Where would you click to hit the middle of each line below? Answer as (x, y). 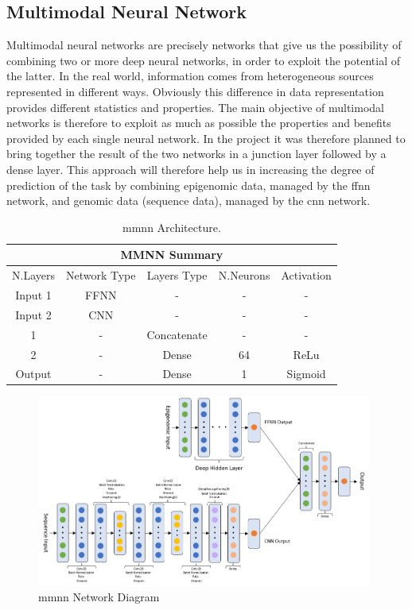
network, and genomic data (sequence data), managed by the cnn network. (189, 201)
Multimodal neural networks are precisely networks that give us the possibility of (204, 45)
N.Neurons (244, 275)
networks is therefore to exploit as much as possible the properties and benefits (199, 123)
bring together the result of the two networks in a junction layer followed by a (196, 154)
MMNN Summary (172, 255)
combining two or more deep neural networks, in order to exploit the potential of (203, 60)
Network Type (101, 275)
